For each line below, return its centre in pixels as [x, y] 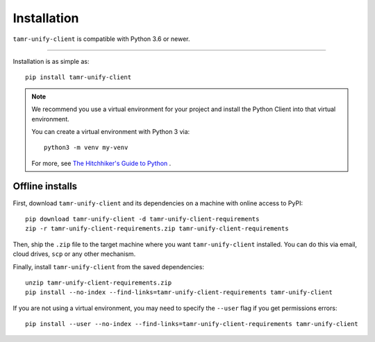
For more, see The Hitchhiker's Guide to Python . [101, 163]
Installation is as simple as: [51, 61]
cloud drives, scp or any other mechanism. [74, 254]
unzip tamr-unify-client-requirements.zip [99, 282]
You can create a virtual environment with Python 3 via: [111, 131]
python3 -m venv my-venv [86, 148]
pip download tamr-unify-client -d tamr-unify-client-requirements [142, 219]
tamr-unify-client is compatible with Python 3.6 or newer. [101, 39]
